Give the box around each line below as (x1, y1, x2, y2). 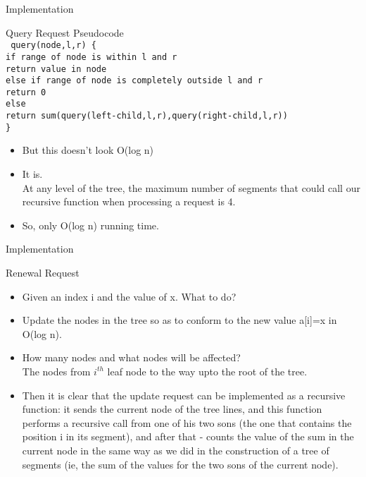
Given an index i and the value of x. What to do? (22, 289, 236, 303)
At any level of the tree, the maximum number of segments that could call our (22, 180, 360, 195)
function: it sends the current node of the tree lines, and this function (22, 401, 322, 416)
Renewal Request (6, 265, 80, 279)
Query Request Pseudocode (6, 25, 124, 40)
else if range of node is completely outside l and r (6, 76, 263, 86)
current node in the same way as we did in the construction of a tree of (22, 442, 329, 457)
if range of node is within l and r (6, 52, 177, 62)
